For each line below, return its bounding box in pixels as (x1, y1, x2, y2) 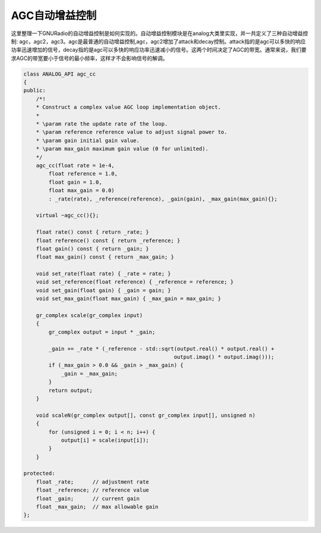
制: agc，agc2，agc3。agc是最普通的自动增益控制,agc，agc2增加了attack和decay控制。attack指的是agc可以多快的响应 (11, 37, 306, 45)
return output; (48, 387, 93, 394)
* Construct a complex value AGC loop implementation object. (36, 104, 221, 111)
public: (23, 87, 46, 94)
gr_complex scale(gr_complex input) (36, 312, 143, 319)
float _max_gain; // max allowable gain (36, 503, 159, 510)
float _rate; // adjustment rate (36, 478, 149, 485)
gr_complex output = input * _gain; (48, 328, 156, 336)
